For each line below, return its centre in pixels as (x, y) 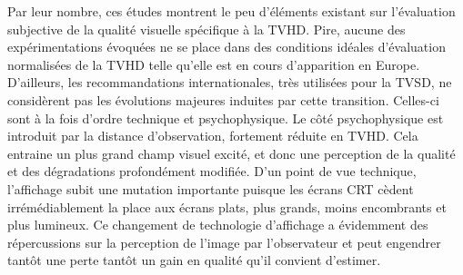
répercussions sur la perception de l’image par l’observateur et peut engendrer (224, 242)
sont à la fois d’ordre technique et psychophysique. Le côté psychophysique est (226, 118)
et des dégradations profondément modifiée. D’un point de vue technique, (212, 171)
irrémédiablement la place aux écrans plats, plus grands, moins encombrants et (227, 206)
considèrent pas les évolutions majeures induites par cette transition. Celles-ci (223, 99)
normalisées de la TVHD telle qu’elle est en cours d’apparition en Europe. (214, 64)
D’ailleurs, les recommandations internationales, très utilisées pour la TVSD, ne (230, 82)
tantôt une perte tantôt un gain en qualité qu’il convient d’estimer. (194, 260)
